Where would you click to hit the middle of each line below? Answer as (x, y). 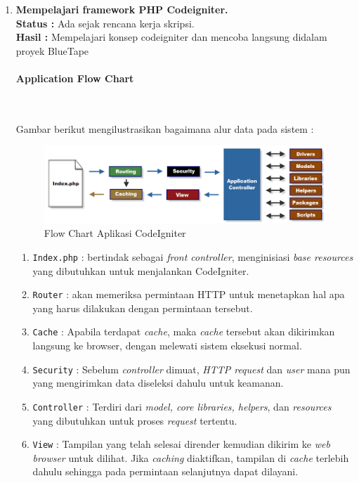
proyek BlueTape (52, 50)
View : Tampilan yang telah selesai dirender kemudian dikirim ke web (181, 444)
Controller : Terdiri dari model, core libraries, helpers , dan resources (182, 406)
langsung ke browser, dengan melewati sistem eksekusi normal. (167, 346)
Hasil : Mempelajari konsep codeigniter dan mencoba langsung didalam (171, 37)
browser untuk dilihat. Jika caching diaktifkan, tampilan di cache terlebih (191, 457)
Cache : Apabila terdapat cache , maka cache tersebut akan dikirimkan (184, 331)
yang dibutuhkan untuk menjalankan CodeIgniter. (141, 270)
